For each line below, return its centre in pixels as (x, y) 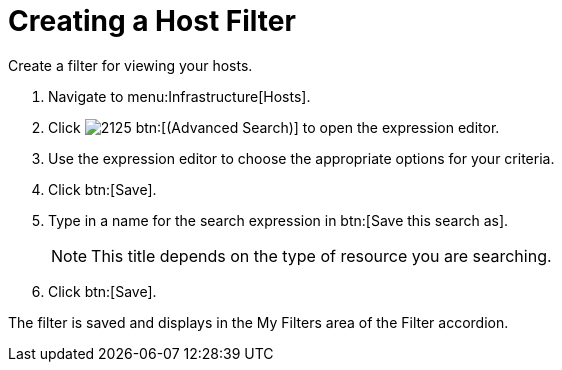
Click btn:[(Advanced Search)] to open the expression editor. (274, 127)
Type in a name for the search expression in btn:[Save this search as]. (278, 220)
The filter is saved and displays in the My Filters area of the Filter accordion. (258, 322)
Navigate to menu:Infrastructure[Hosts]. (179, 96)
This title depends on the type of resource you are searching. (321, 255)
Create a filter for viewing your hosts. (130, 65)
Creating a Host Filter (152, 21)
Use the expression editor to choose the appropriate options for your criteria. (301, 158)
